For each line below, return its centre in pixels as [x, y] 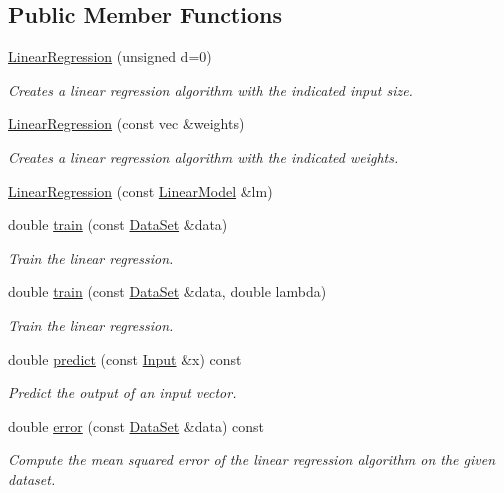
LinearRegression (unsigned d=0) [110, 56]
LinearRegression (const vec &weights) [126, 123]
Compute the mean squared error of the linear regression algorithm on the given [252, 459]
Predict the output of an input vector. [122, 392]
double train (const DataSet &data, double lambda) [167, 291]
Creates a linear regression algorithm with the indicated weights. [203, 156]
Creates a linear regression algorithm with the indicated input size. [210, 89]
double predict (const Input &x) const [125, 358]
